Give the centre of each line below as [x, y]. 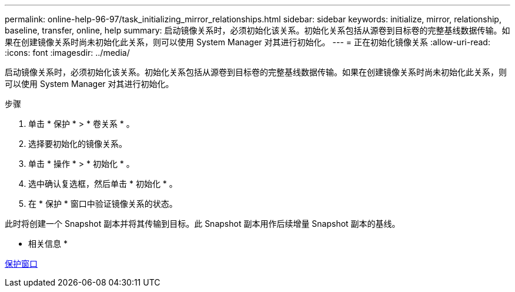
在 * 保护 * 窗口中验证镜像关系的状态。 [103, 204]
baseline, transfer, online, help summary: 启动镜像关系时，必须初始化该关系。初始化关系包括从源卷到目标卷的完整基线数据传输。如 [257, 30]
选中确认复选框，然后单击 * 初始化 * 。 [103, 184]
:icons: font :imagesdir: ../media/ [67, 53]
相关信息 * [48, 244]
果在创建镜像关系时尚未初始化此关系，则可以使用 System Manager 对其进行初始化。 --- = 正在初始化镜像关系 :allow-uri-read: [248, 42]
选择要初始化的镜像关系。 [78, 144]
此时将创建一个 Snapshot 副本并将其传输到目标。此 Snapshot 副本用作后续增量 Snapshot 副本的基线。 [203, 224]
